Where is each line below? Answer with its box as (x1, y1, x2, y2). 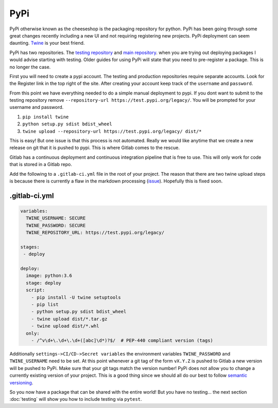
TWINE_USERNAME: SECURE (26, 215, 86, 221)
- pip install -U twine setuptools (31, 294, 121, 300)
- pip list (31, 302, 59, 308)
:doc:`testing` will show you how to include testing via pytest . (9, 396, 142, 402)
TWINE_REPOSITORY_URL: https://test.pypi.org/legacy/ (26, 230, 165, 236)
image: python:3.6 (26, 273, 72, 279)
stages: (20, 244, 40, 250)
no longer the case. (9, 64, 51, 70)
